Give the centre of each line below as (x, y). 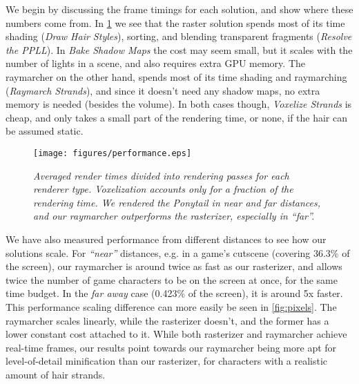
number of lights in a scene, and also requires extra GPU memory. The (155, 63)
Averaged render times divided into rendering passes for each (161, 175)
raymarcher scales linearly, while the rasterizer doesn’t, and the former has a (167, 320)
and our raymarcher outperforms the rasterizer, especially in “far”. (174, 216)
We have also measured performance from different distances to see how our (166, 239)
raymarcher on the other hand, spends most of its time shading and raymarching (176, 76)
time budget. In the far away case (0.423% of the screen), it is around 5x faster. (174, 293)
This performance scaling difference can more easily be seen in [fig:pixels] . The (171, 306)
